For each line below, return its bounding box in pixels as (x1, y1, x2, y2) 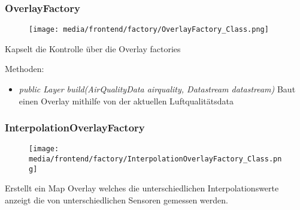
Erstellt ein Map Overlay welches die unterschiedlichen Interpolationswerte (5, 182, 279, 194)
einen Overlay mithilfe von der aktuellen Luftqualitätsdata (19, 94, 234, 107)
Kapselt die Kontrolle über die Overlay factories (5, 42, 181, 55)
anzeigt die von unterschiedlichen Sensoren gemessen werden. (5, 194, 228, 206)
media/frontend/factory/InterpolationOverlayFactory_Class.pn (29, 155, 282, 164)
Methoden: (5, 62, 44, 75)
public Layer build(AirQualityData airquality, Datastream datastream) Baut (19, 83, 296, 95)
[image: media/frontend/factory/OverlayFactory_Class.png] (29, 25, 269, 34)
